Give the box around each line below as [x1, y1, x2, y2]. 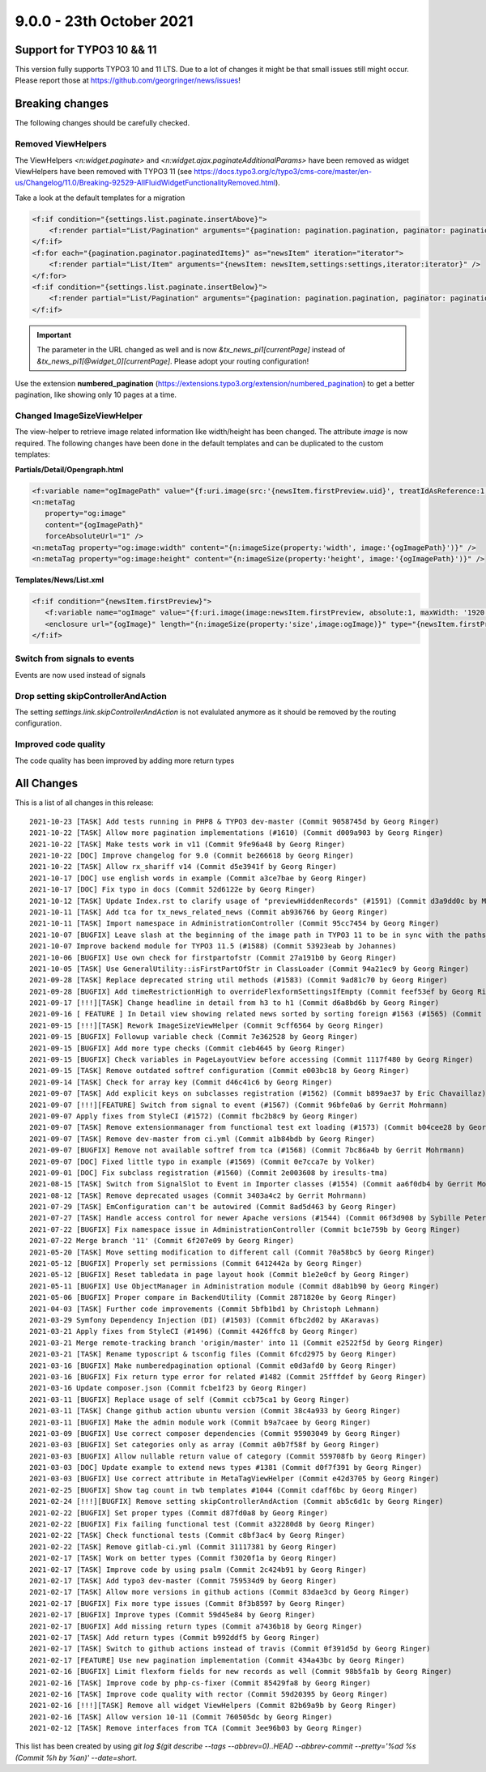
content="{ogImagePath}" [45, 520, 143, 530]
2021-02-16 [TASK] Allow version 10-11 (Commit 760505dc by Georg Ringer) [29, 1712, 333, 1721]
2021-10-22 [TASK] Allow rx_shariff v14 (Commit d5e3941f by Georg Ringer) [29, 863, 337, 871]
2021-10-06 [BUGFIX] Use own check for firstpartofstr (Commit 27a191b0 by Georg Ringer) [29, 952, 397, 962]
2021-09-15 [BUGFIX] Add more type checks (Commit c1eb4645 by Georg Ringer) [29, 1043, 346, 1053]
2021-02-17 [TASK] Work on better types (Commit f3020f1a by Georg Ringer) [29, 1553, 337, 1563]
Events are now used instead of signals [15, 670, 146, 679]
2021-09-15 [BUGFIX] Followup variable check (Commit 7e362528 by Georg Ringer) [29, 1033, 359, 1041]
